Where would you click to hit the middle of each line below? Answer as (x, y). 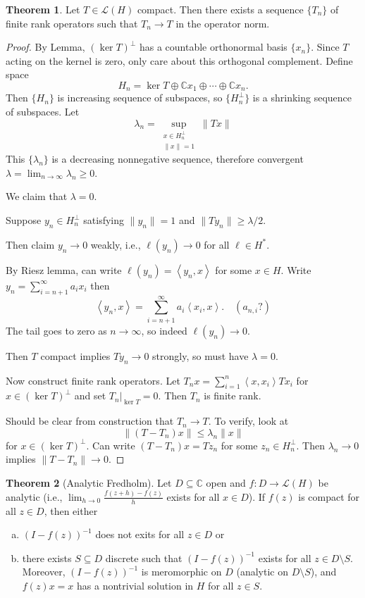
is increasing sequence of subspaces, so (140, 98)
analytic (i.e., (34, 496)
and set (90, 395)
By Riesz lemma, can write (64, 269)
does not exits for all (140, 534)
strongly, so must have (200, 355)
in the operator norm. (223, 23)
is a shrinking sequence (302, 98)
